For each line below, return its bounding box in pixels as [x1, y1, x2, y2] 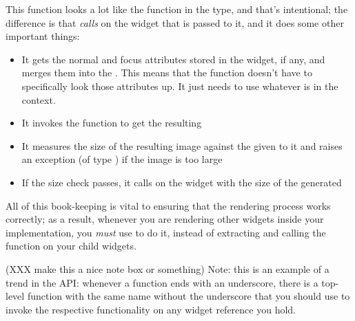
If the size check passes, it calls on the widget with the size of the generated [21, 175, 342, 189]
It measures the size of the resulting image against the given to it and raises [21, 138, 343, 153]
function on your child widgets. [6, 239, 136, 253]
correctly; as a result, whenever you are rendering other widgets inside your [6, 212, 324, 226]
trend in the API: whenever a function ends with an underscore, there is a [6, 275, 318, 289]
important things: [6, 29, 80, 43]
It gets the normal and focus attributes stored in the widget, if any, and [21, 52, 325, 66]
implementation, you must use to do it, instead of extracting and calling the [6, 225, 326, 239]
